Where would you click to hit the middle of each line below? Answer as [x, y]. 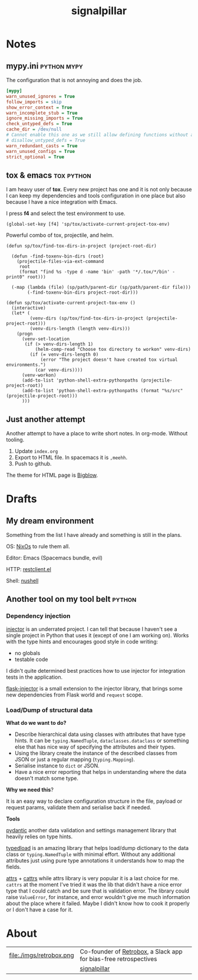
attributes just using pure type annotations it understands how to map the [95, 860]
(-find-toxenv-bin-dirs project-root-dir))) [83, 293]
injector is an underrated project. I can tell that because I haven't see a [92, 629]
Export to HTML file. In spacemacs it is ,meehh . [71, 457]
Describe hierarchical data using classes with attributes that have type [100, 734]
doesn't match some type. [46, 778]
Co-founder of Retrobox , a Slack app [131, 951]
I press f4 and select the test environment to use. [66, 213]
